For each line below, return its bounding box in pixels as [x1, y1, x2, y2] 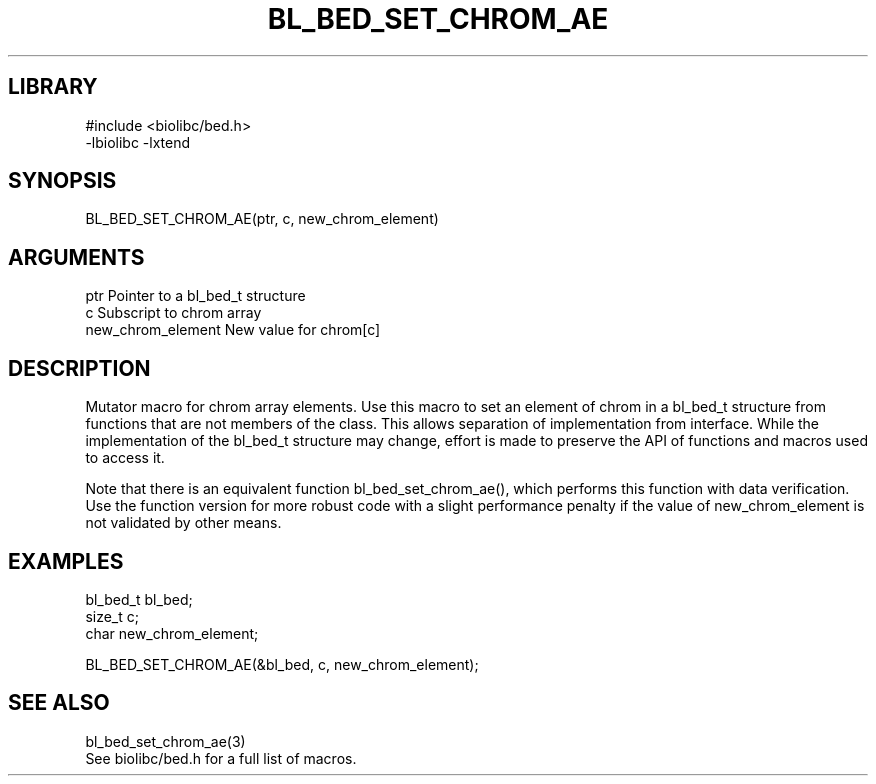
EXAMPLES [8, 548, 124, 574]
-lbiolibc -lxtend [85, 133, 191, 151]
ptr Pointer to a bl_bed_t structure [85, 287, 306, 305]
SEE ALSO [8, 690, 110, 716]
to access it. [85, 449, 165, 467]
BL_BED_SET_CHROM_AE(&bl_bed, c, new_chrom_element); [85, 655, 479, 673]
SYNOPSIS [8, 168, 117, 194]
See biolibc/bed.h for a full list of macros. [85, 749, 357, 767]
